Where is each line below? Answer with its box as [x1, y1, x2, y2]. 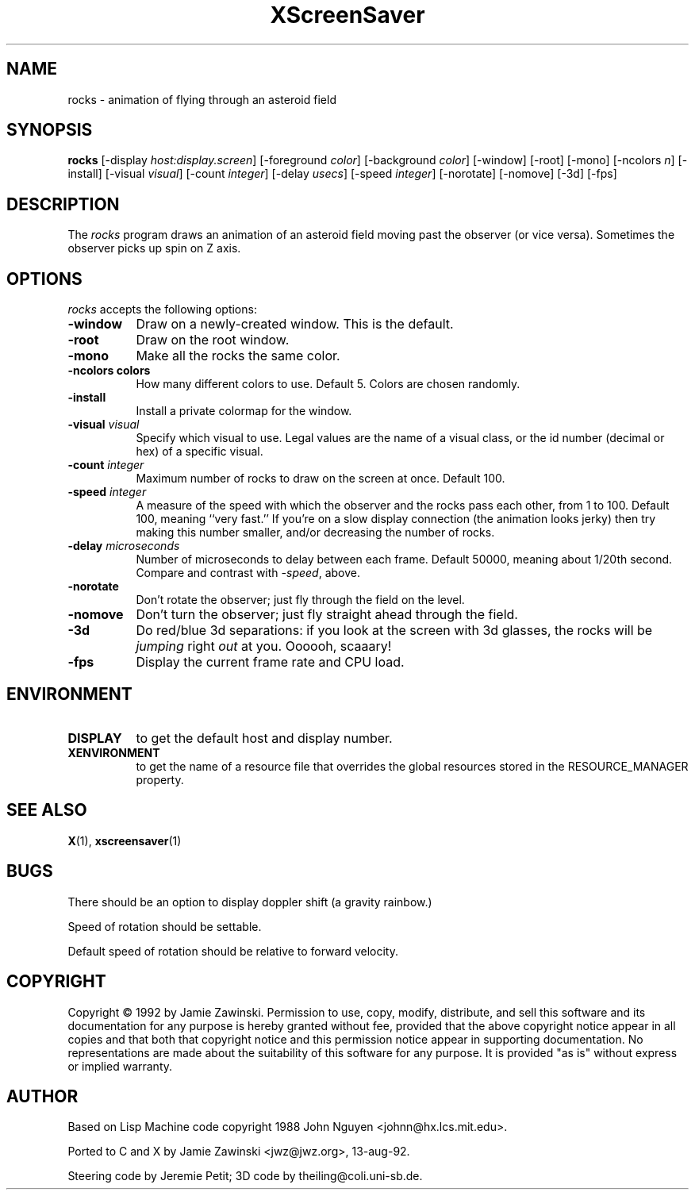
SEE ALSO [6, 800, 87, 821]
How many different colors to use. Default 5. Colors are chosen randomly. [136, 377, 520, 391]
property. [136, 772, 184, 786]
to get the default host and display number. [136, 729, 393, 746]
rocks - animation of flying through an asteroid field [67, 92, 336, 106]
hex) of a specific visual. [136, 444, 263, 459]
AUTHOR [6, 1086, 79, 1106]
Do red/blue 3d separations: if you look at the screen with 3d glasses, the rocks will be [136, 622, 653, 639]
